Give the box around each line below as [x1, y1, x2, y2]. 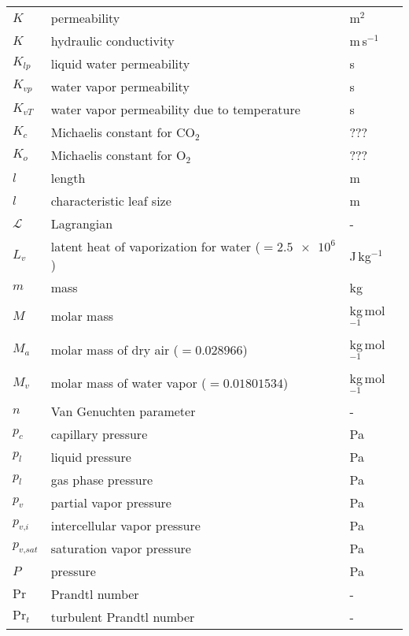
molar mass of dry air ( [50, 340, 179, 359]
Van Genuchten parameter [50, 402, 196, 421]
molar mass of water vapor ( [50, 374, 207, 392]
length [50, 169, 86, 187]
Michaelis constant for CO [50, 123, 196, 141]
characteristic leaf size [50, 192, 171, 210]
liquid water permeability [50, 54, 190, 73]
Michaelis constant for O [50, 146, 186, 164]
